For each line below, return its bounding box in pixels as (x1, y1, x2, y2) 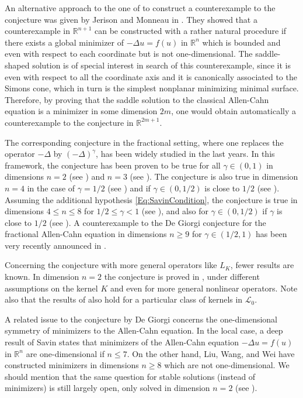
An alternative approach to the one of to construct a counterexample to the (5, 2, 276, 13)
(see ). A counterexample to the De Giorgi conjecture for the (49, 216, 266, 228)
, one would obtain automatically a (171, 105, 297, 117)
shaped (5, 59, 30, 71)
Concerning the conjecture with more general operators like (5, 259, 217, 271)
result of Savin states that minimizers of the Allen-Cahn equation (5, 336, 239, 348)
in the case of (27, 181, 75, 194)
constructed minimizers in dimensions (5, 359, 139, 371)
